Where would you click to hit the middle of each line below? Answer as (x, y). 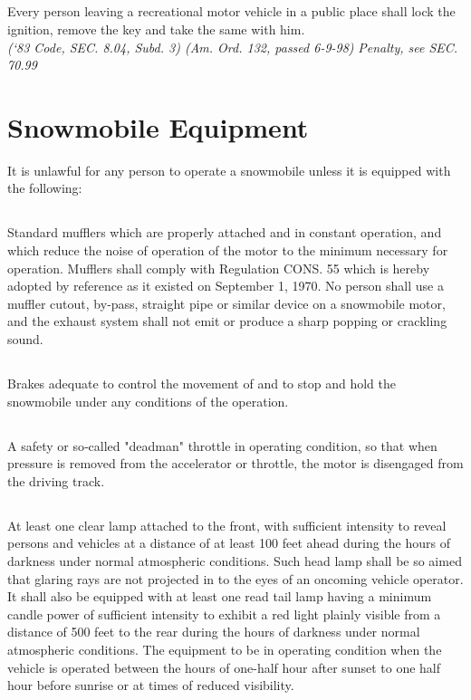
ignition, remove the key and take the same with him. (156, 29)
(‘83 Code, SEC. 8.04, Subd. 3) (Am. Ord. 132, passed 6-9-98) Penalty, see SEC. (233, 47)
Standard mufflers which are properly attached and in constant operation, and (225, 232)
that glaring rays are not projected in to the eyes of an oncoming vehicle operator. (235, 578)
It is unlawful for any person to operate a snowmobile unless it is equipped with (229, 170)
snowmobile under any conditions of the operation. (148, 401)
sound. (25, 339)
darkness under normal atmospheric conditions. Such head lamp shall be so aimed (235, 560)
